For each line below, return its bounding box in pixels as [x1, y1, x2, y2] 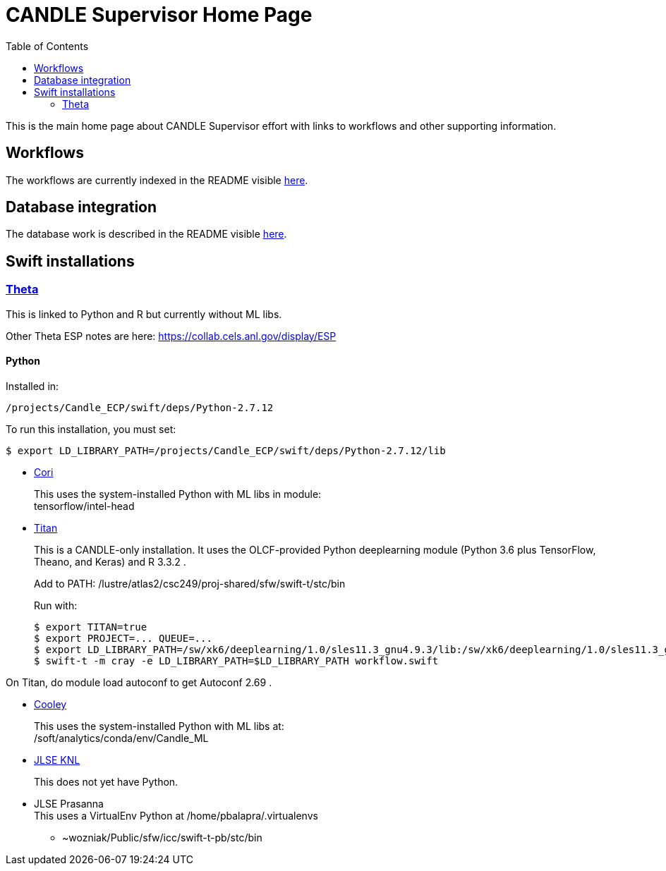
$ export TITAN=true [34, 621, 147, 633]
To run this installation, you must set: [6, 422, 176, 435]
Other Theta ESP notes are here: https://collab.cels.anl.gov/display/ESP [6, 329, 337, 342]
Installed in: [6, 379, 59, 392]
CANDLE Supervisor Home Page [6, 3, 313, 27]
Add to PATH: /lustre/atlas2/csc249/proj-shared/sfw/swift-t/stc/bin [34, 577, 346, 590]
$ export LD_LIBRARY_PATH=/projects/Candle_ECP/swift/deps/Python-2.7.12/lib [6, 444, 446, 456]
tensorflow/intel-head [34, 499, 135, 512]
